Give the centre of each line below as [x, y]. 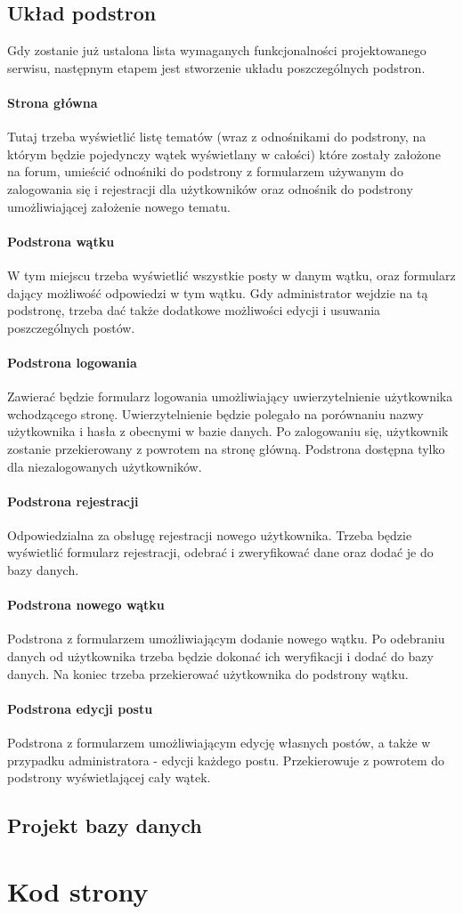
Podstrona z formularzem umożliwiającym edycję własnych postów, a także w [219, 743]
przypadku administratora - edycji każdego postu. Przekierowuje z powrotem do [226, 760]
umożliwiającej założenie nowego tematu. [119, 206]
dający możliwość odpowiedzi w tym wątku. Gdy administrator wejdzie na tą [218, 292]
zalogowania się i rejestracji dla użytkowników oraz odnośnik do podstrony [210, 188]
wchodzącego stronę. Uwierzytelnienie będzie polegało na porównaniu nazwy [215, 413]
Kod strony [78, 890]
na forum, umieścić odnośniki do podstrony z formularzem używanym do [205, 171]
